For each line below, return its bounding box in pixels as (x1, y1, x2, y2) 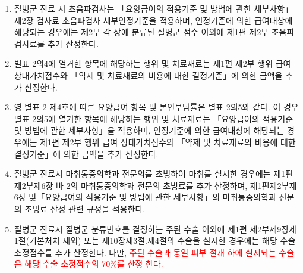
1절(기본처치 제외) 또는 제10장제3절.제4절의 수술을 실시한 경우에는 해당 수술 (14, 234, 296, 247)
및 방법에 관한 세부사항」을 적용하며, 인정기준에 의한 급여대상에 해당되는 (14, 124, 285, 136)
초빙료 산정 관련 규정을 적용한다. (24, 202, 146, 215)
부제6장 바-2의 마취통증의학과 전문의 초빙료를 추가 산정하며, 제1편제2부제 (26, 179, 297, 191)
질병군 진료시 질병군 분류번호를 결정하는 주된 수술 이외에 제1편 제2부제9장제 (14, 222, 296, 235)
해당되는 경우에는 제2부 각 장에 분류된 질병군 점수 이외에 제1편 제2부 (14, 26, 269, 38)
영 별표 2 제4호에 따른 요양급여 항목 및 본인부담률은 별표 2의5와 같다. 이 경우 (14, 101, 299, 113)
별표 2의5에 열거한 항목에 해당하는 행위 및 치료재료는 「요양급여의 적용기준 (14, 112, 293, 125)
